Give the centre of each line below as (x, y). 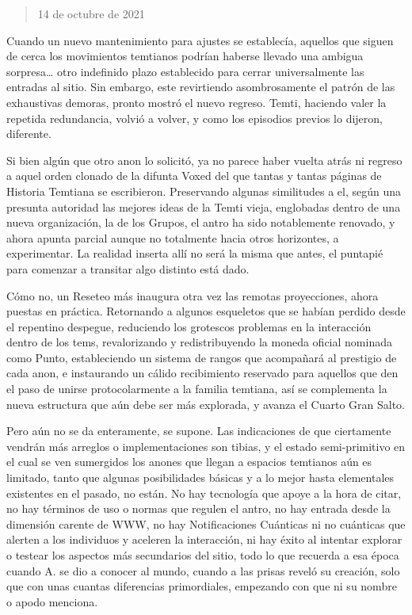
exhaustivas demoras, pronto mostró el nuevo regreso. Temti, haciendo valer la (196, 102)
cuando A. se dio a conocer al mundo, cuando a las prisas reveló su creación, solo (203, 570)
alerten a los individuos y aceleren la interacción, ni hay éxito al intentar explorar (204, 539)
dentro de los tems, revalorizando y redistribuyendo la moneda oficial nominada (199, 342)
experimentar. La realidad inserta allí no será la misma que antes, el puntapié (195, 253)
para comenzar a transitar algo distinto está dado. (128, 268)
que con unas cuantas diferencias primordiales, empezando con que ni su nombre (202, 586)
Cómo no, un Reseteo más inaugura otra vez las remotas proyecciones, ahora (193, 295)
